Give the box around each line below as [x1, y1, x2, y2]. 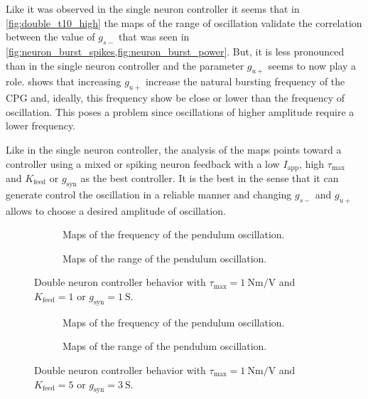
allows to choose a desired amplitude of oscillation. [6, 203, 226, 218]
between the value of [6, 29, 95, 44]
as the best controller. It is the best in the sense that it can [80, 171, 339, 185]
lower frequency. [6, 118, 76, 133]
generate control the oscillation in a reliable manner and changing [6, 186, 292, 201]
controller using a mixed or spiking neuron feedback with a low [6, 156, 280, 171]
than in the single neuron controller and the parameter [6, 58, 244, 73]
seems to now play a [268, 58, 356, 73]
